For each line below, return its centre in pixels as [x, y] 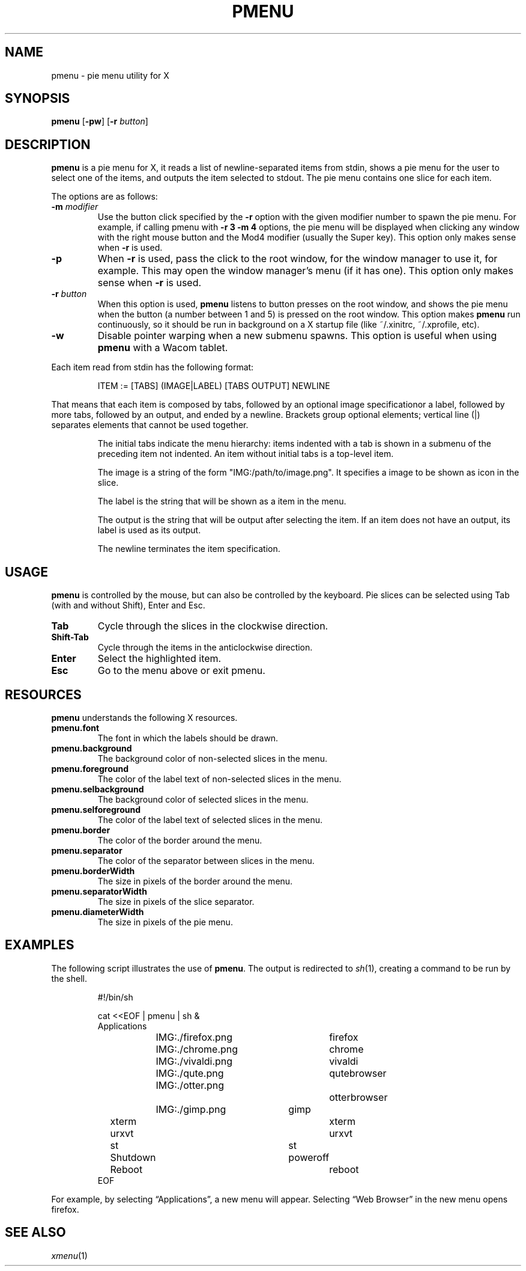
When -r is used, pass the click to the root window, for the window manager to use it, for [298, 259]
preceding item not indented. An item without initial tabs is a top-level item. [246, 454]
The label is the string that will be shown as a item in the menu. [222, 501]
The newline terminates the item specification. [189, 549]
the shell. [69, 978]
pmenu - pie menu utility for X [110, 75]
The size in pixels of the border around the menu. [195, 881]
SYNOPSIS [38, 99]
